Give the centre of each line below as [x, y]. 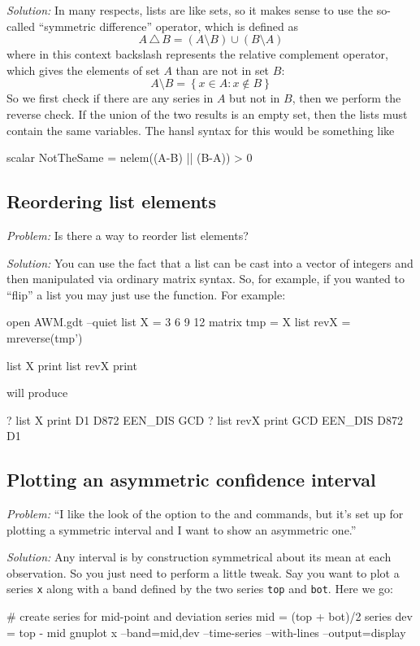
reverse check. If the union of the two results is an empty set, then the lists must [207, 113]
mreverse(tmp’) [45, 337]
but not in [255, 98]
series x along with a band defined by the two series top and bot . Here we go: [200, 589]
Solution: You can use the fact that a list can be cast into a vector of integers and [210, 262]
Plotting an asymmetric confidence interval [191, 480]
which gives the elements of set [83, 70]
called [21, 26]
